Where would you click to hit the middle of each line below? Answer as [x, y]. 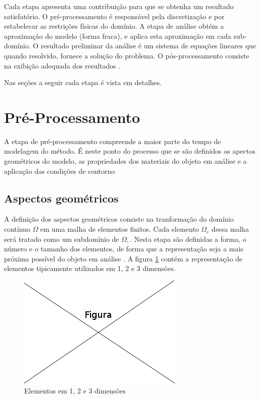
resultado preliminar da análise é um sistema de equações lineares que [149, 46]
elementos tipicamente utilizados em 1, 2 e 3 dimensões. [90, 268]
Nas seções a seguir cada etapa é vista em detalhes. [83, 82]
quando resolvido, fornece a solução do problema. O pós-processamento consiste [127, 55]
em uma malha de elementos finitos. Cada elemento [120, 229]
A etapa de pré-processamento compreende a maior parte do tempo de [113, 141]
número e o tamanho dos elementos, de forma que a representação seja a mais [124, 249]
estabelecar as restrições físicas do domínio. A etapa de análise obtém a [114, 26]
